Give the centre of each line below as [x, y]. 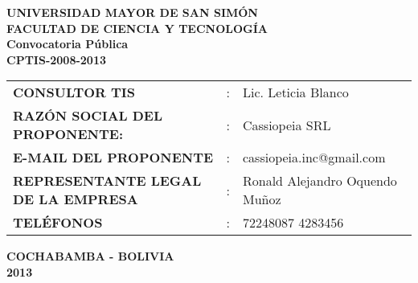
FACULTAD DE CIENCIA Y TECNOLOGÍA [137, 28]
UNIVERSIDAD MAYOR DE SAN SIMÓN [132, 12]
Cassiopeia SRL [287, 125]
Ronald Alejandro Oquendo [320, 181]
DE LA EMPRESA [76, 199]
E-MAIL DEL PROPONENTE [113, 158]
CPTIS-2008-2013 [57, 59]
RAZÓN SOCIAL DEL [88, 116]
